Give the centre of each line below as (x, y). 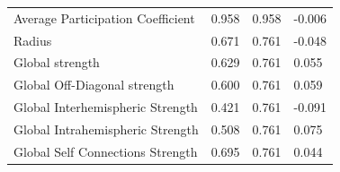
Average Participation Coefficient (104, 17)
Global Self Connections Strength (106, 151)
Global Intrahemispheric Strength (106, 129)
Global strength (57, 62)
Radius (33, 40)
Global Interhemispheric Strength (106, 107)
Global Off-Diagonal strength (94, 85)
